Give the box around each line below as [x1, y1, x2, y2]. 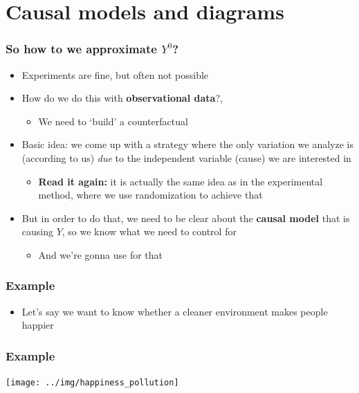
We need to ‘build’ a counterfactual [38, 113, 188, 128]
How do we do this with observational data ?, [21, 91, 223, 105]
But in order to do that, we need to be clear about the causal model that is [21, 210, 350, 225]
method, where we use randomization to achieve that [38, 188, 263, 202]
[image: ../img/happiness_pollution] [6, 378, 179, 388]
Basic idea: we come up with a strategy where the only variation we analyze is [21, 137, 353, 152]
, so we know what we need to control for [62, 224, 237, 239]
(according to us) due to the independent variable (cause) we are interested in [21, 150, 351, 165]
